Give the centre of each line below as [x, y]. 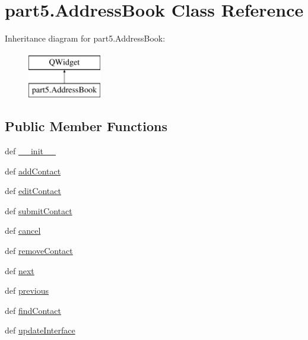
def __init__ [30, 151]
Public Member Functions [86, 126]
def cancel [23, 231]
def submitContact [39, 210]
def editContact [33, 191]
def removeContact [39, 251]
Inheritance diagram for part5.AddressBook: [85, 38]
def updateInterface [40, 330]
